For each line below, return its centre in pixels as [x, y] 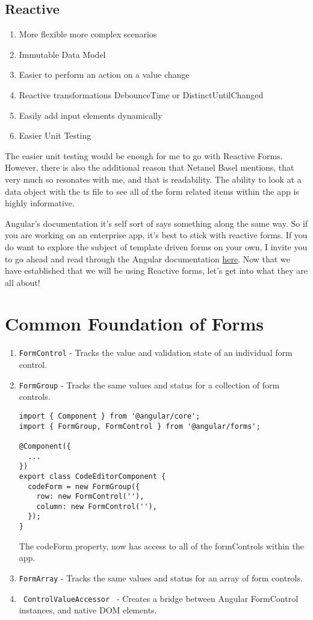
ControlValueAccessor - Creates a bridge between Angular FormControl [161, 598]
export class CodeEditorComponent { [92, 476]
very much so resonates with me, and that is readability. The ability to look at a [153, 179]
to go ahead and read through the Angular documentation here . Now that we [147, 258]
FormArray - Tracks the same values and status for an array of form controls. [161, 577]
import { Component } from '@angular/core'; [110, 416]
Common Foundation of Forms [135, 324]
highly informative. [40, 203]
